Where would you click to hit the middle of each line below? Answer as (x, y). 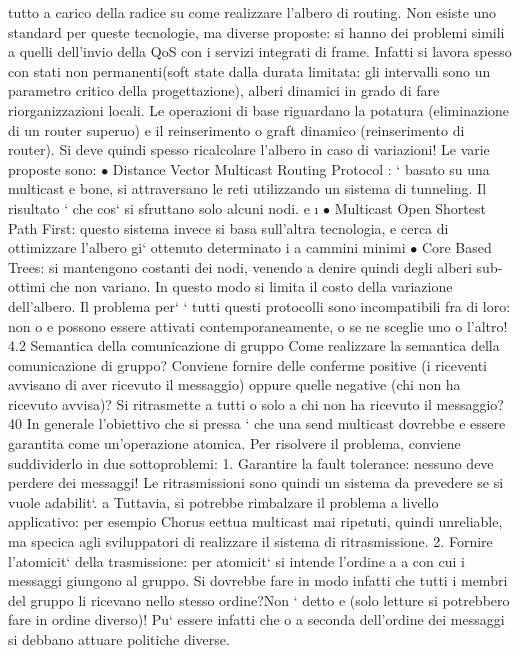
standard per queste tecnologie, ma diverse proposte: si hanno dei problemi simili (256, 31)
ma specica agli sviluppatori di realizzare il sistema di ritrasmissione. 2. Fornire (250, 541)
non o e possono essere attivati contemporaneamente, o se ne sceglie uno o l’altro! (258, 325)
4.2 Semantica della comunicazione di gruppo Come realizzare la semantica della (254, 345)
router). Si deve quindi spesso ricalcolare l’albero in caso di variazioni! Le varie (249, 149)
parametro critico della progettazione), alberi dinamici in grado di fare (224, 90)
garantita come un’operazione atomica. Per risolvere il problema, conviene (234, 443)
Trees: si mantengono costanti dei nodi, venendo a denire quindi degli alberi (240, 266)
